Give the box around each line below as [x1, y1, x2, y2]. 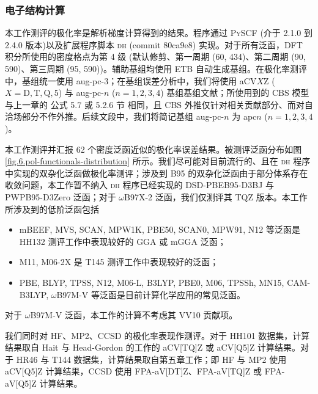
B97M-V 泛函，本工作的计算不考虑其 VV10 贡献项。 [30, 308, 238, 321]
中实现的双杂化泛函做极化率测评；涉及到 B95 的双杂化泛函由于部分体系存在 [5, 166, 308, 179]
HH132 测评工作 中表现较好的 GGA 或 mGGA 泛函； [19, 235, 226, 247]
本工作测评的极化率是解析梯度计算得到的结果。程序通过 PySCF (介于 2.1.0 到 [5, 26, 312, 39]
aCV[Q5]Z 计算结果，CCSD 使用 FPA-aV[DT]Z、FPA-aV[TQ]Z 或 [5, 365, 262, 378]
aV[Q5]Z [5, 377, 37, 390]
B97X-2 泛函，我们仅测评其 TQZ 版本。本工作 [124, 190, 308, 203]
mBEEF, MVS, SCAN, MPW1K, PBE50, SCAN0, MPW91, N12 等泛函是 [19, 223, 300, 236]
